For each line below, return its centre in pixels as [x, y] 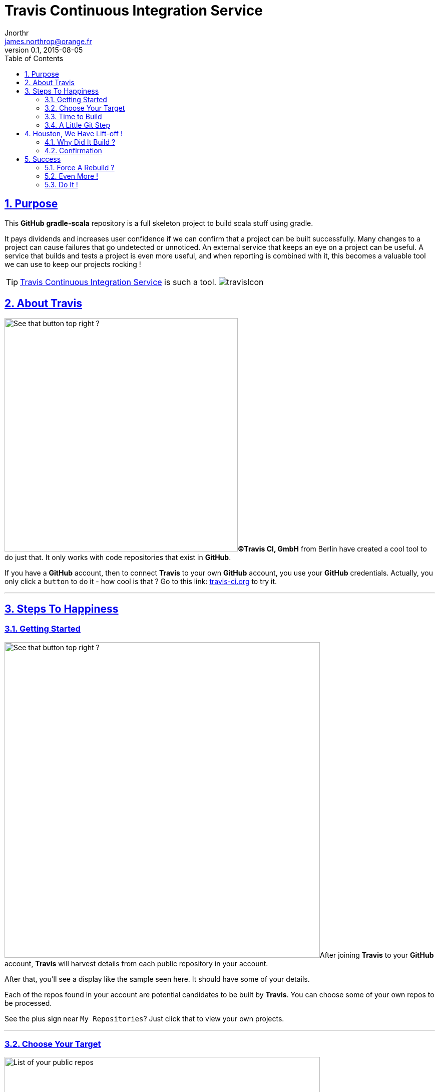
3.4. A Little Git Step [77, 125]
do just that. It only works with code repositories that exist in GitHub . [118, 558]
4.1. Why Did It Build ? [80, 142]
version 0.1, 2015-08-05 [44, 50]
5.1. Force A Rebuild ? [80, 167]
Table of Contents [34, 58]
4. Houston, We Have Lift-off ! [74, 133]
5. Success [43, 159]
